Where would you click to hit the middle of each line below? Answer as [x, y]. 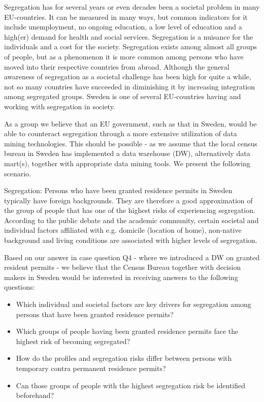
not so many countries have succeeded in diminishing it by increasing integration [130, 86]
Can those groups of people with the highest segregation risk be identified [131, 385]
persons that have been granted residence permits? [95, 314]
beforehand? [35, 395]
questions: [20, 287]
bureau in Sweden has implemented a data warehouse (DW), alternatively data [127, 153]
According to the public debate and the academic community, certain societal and [131, 220]
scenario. [18, 173]
